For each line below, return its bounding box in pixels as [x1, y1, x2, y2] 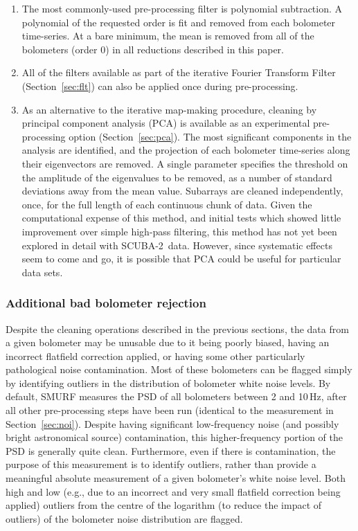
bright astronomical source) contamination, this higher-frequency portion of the [6, 430, 343, 444]
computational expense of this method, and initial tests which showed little [21, 210, 341, 225]
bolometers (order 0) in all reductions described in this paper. [21, 42, 284, 56]
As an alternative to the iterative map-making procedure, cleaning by [21, 102, 317, 116]
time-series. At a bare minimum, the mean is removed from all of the [21, 28, 314, 43]
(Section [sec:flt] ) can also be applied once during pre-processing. [21, 78, 298, 93]
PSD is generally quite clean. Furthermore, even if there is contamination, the [6, 443, 336, 458]
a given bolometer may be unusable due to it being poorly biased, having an [6, 335, 330, 350]
